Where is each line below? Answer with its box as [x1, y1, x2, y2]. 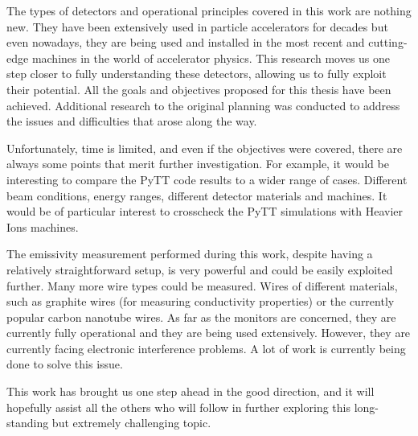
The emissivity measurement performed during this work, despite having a [6, 245, 373, 262]
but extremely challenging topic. [51, 414, 211, 431]
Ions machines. [6, 218, 79, 235]
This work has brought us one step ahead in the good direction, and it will [6, 383, 375, 400]
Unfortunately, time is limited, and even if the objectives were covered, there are [6, 139, 403, 156]
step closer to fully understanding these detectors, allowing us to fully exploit [6, 65, 387, 82]
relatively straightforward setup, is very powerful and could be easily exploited [6, 261, 393, 278]
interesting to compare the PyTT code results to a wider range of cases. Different [6, 171, 408, 187]
